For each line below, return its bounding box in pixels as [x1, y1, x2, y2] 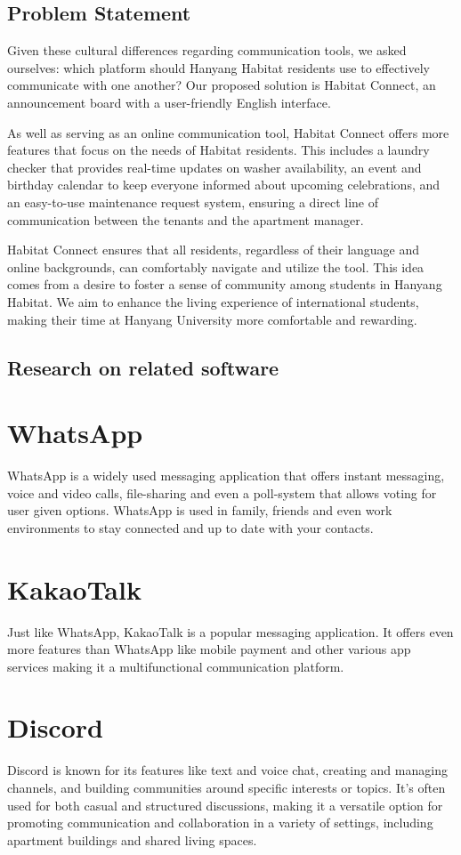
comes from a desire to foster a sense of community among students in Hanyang [7, 275, 442, 294]
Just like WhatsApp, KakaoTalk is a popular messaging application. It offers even [7, 622, 454, 641]
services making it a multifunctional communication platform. [7, 657, 344, 675]
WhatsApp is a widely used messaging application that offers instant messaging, [7, 466, 445, 485]
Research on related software [7, 353, 279, 381]
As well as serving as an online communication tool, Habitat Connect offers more [7, 123, 449, 141]
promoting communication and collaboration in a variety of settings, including [7, 813, 433, 832]
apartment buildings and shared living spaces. [7, 830, 257, 849]
